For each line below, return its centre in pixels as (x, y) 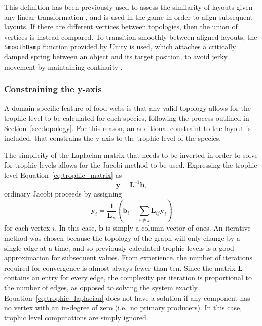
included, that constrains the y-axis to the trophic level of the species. (113, 138)
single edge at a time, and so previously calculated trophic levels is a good (119, 248)
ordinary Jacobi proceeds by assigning (63, 194)
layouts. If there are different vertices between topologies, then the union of (121, 27)
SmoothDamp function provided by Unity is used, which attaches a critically (120, 46)
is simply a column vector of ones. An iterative (178, 228)
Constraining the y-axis (53, 89)
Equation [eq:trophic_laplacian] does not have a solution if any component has (127, 297)
